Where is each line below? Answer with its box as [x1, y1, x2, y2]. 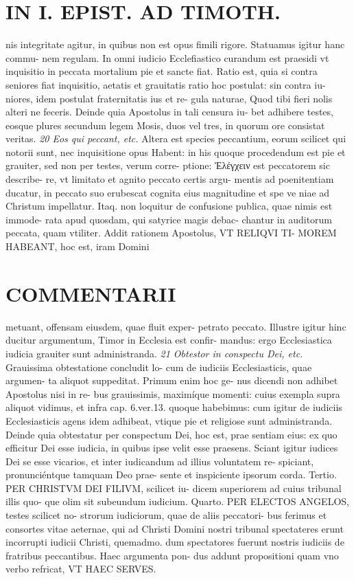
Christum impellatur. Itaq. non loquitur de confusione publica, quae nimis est [5, 199, 333, 213]
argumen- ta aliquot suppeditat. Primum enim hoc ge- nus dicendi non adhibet [5, 373, 338, 388]
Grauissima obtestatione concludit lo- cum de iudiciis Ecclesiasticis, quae [5, 359, 312, 374]
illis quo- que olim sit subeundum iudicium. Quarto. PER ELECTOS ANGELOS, [5, 494, 349, 509]
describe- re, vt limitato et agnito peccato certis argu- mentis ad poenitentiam [5, 172, 334, 186]
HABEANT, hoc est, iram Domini [5, 239, 150, 254]
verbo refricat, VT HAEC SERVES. [5, 561, 156, 576]
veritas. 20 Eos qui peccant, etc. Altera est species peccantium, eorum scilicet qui [5, 131, 346, 146]
